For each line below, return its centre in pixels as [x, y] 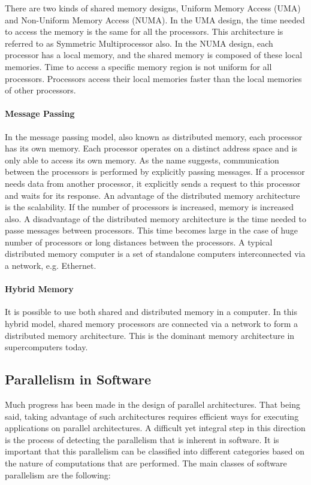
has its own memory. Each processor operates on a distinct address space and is [151, 148]
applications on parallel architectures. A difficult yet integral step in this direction [155, 428]
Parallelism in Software [78, 379]
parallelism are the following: [58, 475]
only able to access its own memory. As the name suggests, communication [142, 160]
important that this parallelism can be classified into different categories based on [155, 451]
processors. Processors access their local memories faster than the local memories [153, 78]
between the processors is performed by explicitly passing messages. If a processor [155, 172]
